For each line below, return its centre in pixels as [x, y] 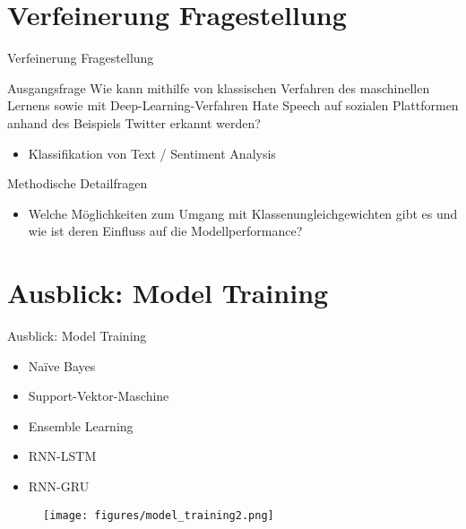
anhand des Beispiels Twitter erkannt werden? [134, 122]
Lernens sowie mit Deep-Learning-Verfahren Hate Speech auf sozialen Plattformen [233, 105]
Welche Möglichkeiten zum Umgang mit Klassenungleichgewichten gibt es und [243, 213]
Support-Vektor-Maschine [99, 396]
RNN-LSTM [62, 456]
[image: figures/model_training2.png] [159, 515]
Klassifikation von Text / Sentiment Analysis [152, 153]
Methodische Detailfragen [78, 183]
